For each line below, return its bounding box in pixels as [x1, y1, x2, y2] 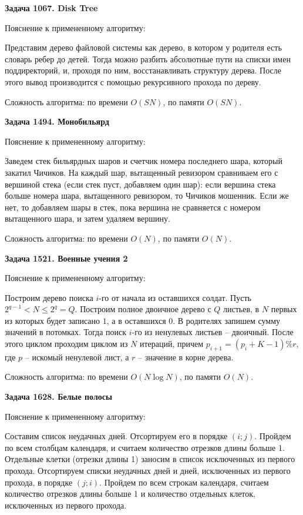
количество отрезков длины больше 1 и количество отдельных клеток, [5, 487, 255, 500]
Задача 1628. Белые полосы [5, 390, 112, 403]
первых [271, 303, 297, 315]
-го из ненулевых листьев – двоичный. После [132, 326, 294, 338]
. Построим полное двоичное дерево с [75, 303, 211, 315]
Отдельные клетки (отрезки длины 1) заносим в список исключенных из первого [5, 453, 295, 465]
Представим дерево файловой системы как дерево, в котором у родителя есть [5, 41, 282, 53]
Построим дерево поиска [5, 291, 93, 303]
